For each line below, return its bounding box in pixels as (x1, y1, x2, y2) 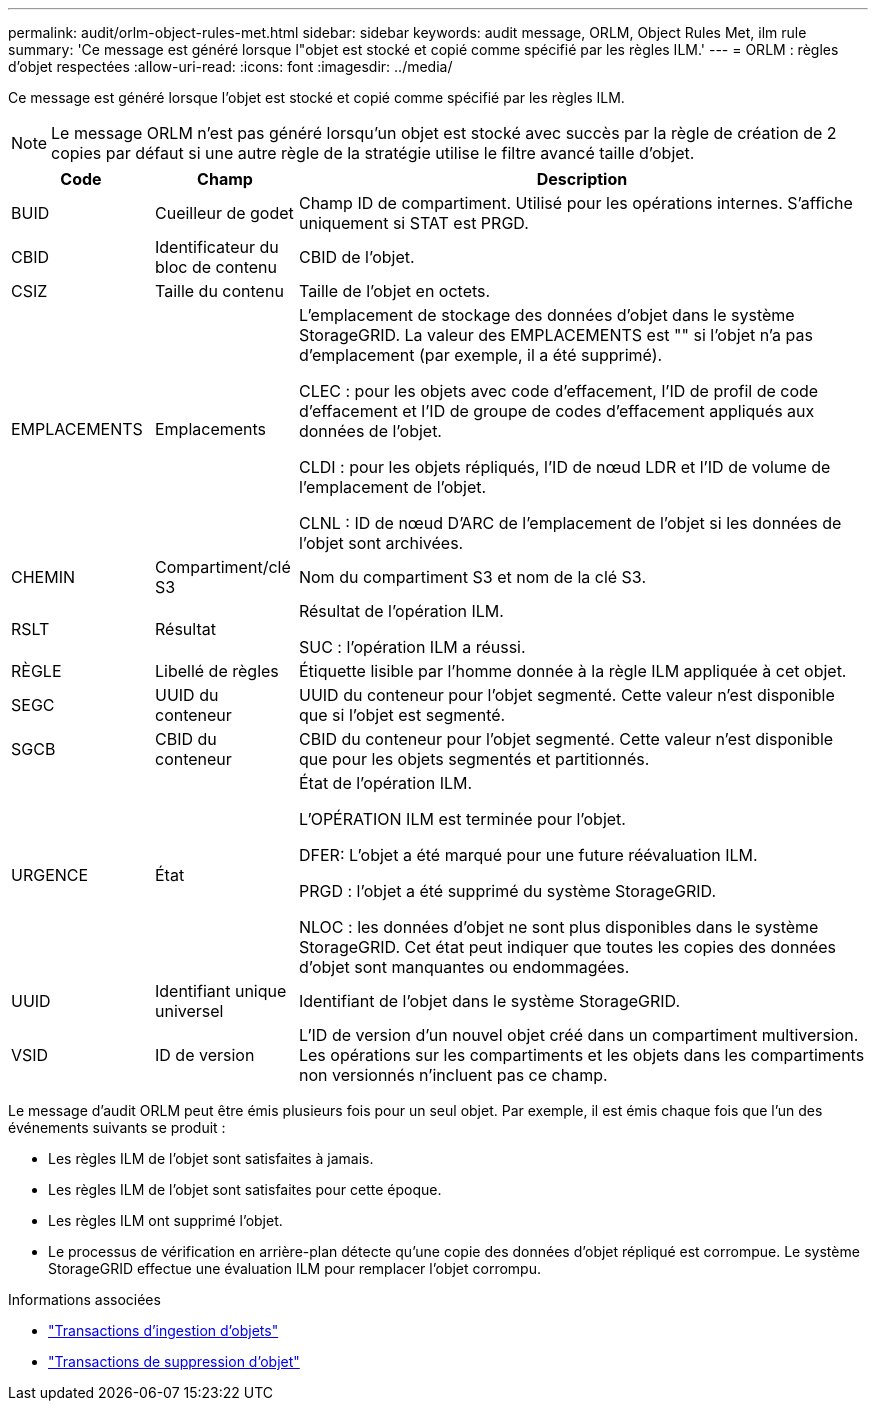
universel (154, 1001, 224, 1021)
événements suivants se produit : (8, 1119, 226, 1136)
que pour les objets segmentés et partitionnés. (298, 749, 650, 769)
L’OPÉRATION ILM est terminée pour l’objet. (298, 809, 626, 829)
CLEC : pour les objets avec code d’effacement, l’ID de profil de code (298, 381, 819, 401)
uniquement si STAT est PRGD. (298, 213, 529, 233)
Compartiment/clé (154, 557, 291, 577)
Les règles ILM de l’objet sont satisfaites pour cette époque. (48, 1181, 442, 1198)
